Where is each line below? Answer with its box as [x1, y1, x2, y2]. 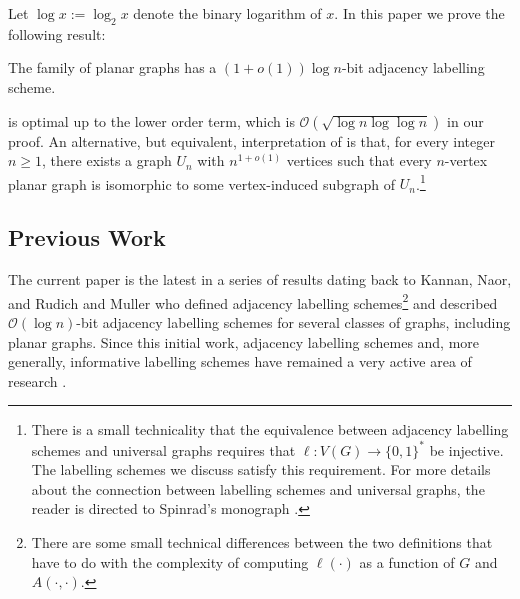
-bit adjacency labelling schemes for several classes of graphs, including [76, 312, 511, 333]
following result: [8, 23, 106, 44]
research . [8, 370, 67, 391]
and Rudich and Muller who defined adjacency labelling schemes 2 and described [8, 289, 498, 313]
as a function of [359, 551, 455, 572]
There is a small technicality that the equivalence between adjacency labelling [31, 419, 509, 440]
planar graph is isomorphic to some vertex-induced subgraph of [8, 173, 396, 194]
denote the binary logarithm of [133, 3, 322, 23]
